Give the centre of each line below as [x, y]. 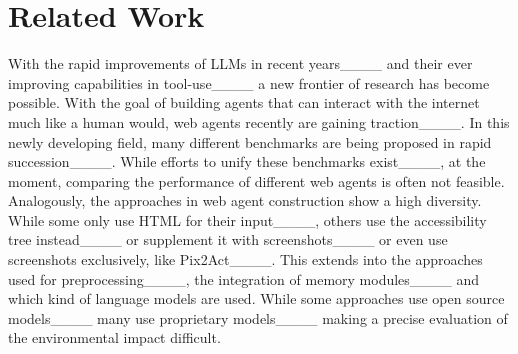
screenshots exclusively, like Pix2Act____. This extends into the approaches [245, 259]
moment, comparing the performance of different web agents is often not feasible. [256, 180]
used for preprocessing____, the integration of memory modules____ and [244, 278]
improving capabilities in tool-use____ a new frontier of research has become [249, 82]
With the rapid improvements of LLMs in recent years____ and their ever [240, 63]
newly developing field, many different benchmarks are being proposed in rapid [250, 141]
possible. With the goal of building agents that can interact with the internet [244, 102]
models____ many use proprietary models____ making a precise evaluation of [258, 317]
